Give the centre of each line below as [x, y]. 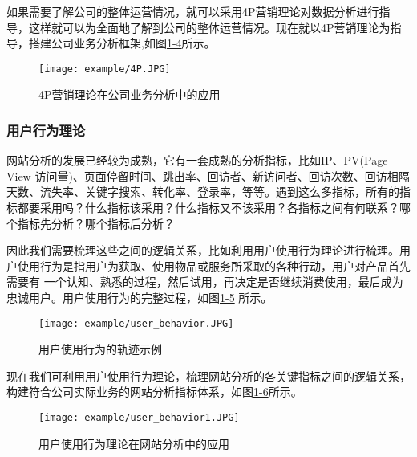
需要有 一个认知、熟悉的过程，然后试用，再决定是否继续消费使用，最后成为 [205, 282]
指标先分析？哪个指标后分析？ [96, 223]
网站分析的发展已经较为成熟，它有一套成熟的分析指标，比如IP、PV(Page [197, 160]
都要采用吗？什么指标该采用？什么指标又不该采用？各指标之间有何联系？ [208, 208]
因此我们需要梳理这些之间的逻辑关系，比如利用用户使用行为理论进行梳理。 [203, 250]
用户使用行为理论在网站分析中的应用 [134, 443]
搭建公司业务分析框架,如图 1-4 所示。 [122, 43]
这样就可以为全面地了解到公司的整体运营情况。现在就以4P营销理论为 [209, 27]
